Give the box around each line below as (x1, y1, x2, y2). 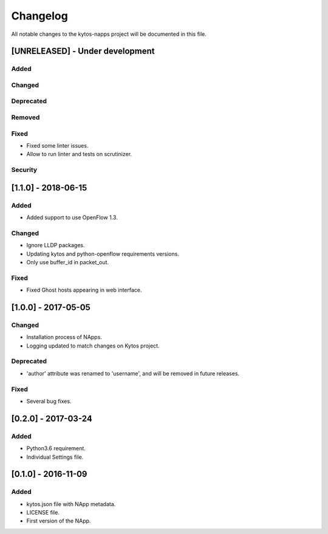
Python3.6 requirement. (26, 445, 86, 452)
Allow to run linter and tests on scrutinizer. (26, 151, 132, 158)
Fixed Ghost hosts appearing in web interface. (26, 286, 142, 294)
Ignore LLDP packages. (26, 242, 85, 249)
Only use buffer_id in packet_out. (26, 258, 109, 265)
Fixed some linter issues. (26, 142, 89, 149)
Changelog (11, 9, 68, 22)
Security (11, 166, 38, 174)
